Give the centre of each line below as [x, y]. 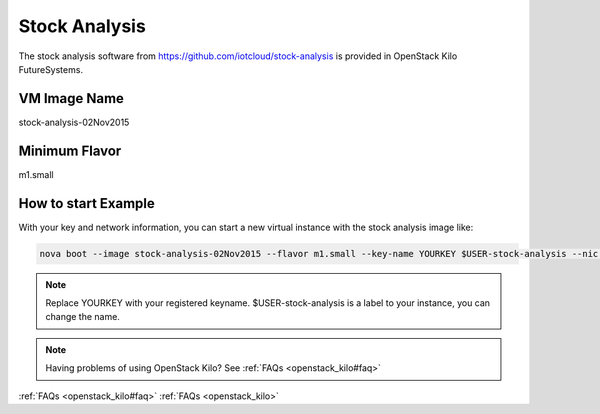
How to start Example [86, 203]
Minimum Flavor [70, 150]
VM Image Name [71, 98]
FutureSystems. [51, 69]
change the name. [82, 317]
